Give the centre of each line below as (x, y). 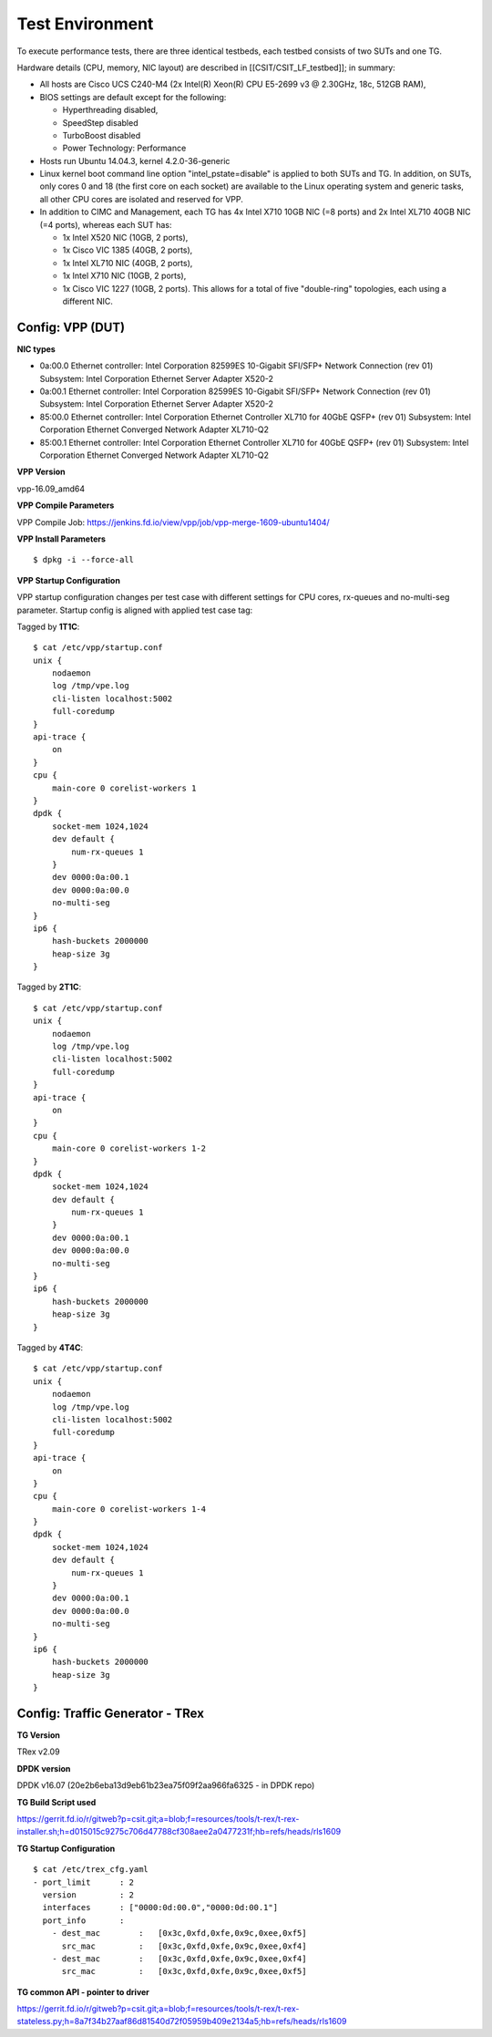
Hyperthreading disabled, (110, 110)
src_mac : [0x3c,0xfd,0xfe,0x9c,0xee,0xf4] (184, 1946)
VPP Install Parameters (61, 539)
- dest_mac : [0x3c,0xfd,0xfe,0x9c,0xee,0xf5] (179, 1934)
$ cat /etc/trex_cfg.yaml (91, 1870)
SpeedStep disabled (100, 122)
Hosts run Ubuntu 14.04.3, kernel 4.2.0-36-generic (135, 160)
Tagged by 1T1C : (48, 626)
